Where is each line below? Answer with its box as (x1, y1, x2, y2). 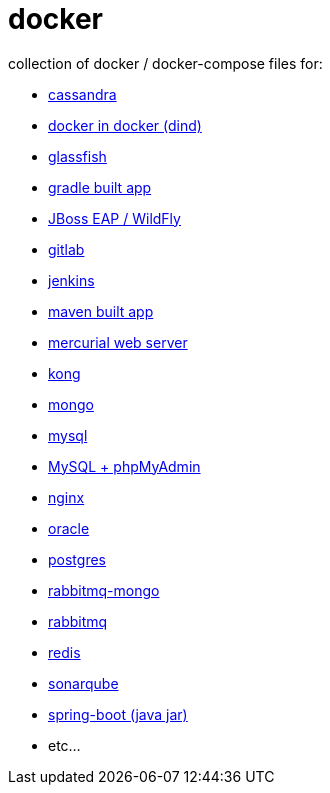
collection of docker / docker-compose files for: (8, 54, 323, 72)
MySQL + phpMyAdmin (48, 457, 201, 475)
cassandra (48, 85, 117, 103)
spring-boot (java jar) (48, 705, 188, 723)
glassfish (48, 147, 107, 165)
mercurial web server (48, 333, 188, 351)
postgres (48, 550, 106, 568)
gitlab (48, 240, 85, 258)
